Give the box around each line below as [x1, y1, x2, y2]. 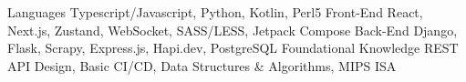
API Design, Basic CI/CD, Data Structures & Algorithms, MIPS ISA [7, 56, 397, 75]
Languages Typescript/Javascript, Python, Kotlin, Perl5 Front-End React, [7, 3, 423, 21]
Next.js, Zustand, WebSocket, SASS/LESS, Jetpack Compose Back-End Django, [7, 20, 458, 39]
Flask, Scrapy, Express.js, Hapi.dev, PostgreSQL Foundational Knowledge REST [7, 38, 459, 57]
